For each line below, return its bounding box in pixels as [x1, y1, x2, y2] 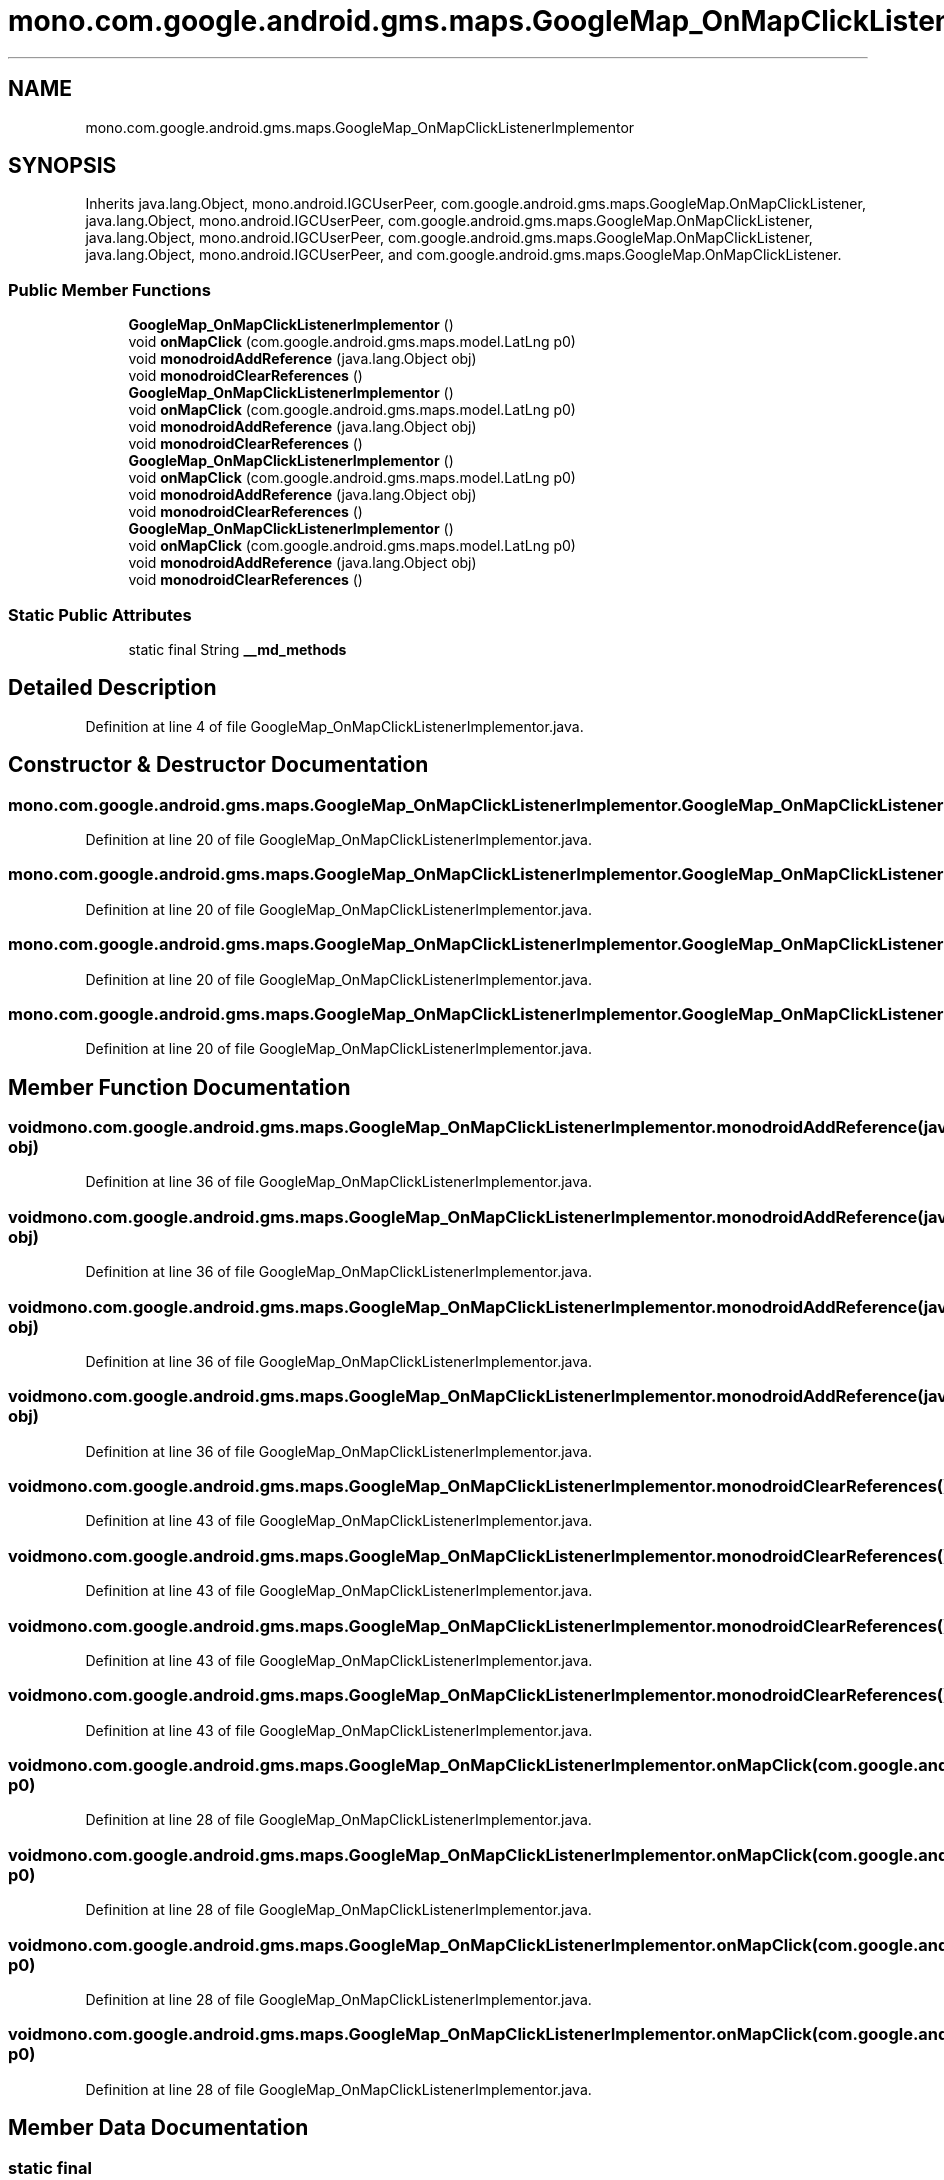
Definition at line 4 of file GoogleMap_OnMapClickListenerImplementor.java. [85, 717, 584, 735]
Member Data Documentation [8, 2115, 309, 2141]
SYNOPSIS [8, 153, 117, 179]
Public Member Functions [8, 279, 211, 300]
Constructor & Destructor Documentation [8, 752, 429, 778]
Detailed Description [8, 675, 217, 701]
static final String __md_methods [128, 640, 347, 658]
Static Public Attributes [8, 604, 192, 625]
